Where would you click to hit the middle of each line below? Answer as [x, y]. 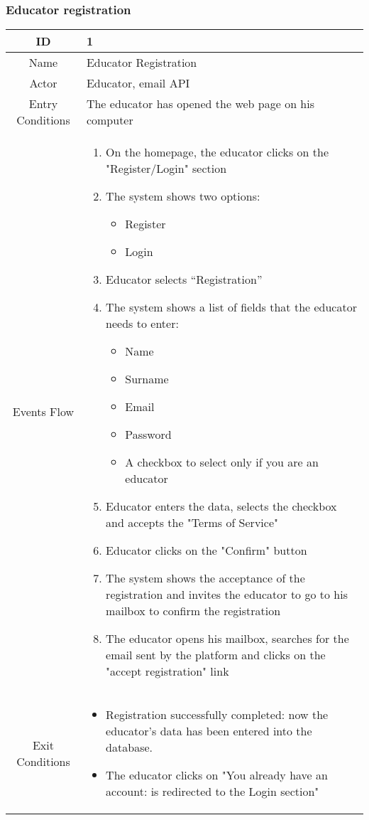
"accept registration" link [167, 671]
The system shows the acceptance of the [205, 578]
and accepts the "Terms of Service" [192, 523]
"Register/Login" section [166, 169]
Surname [147, 379]
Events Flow [43, 412]
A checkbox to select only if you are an [222, 462]
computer [110, 120]
